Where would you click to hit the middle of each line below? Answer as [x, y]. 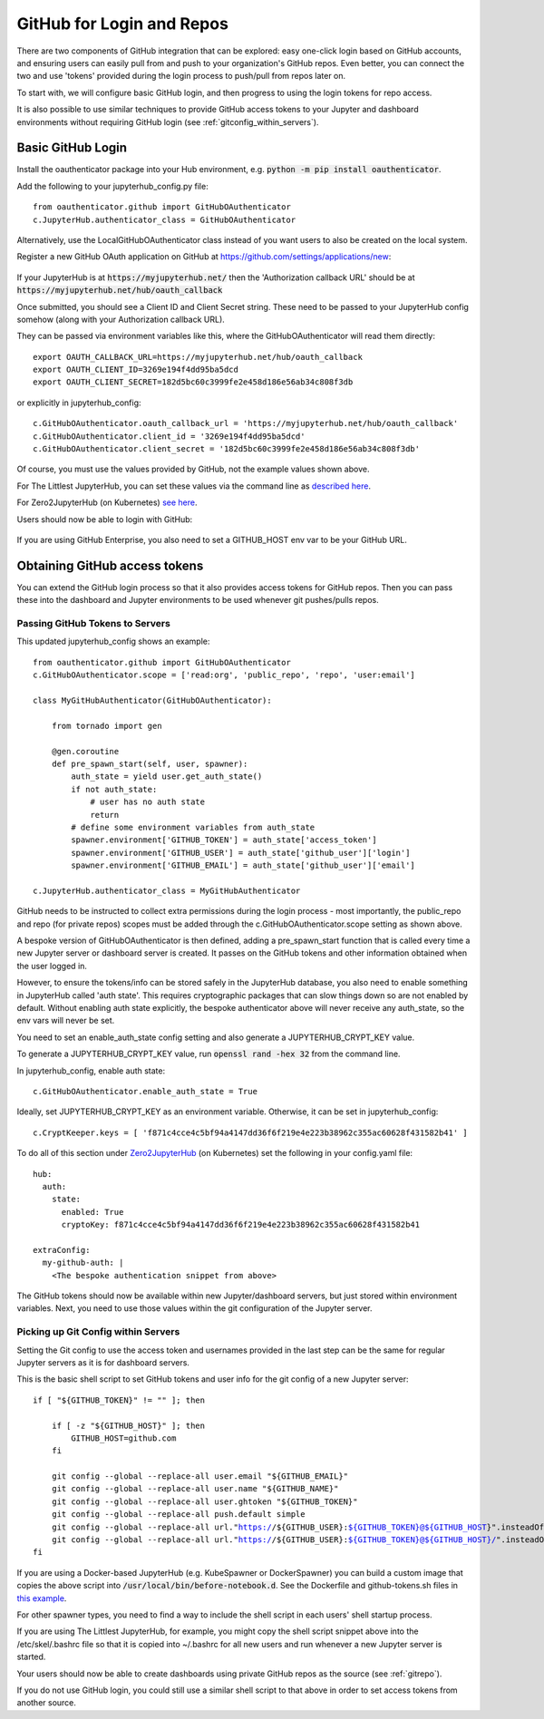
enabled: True [92, 1212]
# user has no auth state [148, 802]
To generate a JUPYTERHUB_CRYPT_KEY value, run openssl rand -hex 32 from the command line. [209, 1054]
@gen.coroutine [85, 751]
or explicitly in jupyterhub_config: [79, 403]
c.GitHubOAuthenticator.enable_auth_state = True [146, 1091]
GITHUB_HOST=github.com [124, 1438]
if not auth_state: [114, 789]
